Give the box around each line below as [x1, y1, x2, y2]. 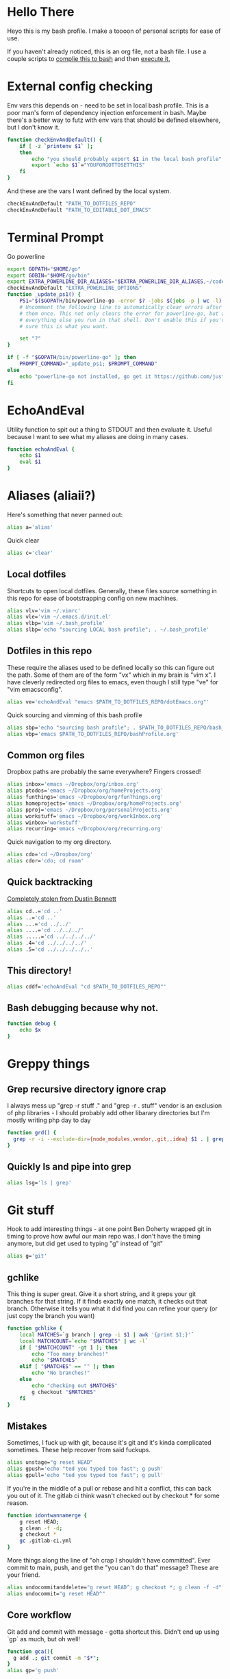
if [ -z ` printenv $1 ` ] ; [19, 142, 94, 149]
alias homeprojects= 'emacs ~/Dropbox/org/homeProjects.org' [7, 799, 183, 807]
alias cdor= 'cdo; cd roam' [7, 858, 84, 865]
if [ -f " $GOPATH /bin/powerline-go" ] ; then [7, 354, 136, 361]
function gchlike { [7, 1325, 63, 1332]
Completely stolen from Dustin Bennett [7, 895, 116, 903]
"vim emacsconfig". [7, 685, 63, 693]
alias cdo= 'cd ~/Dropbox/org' [7, 851, 94, 858]
